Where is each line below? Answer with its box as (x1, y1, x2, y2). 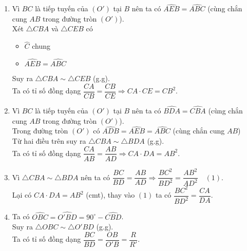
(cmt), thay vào (86, 189, 135, 200)
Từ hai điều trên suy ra (12, 135, 86, 146)
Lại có (12, 189, 32, 200)
